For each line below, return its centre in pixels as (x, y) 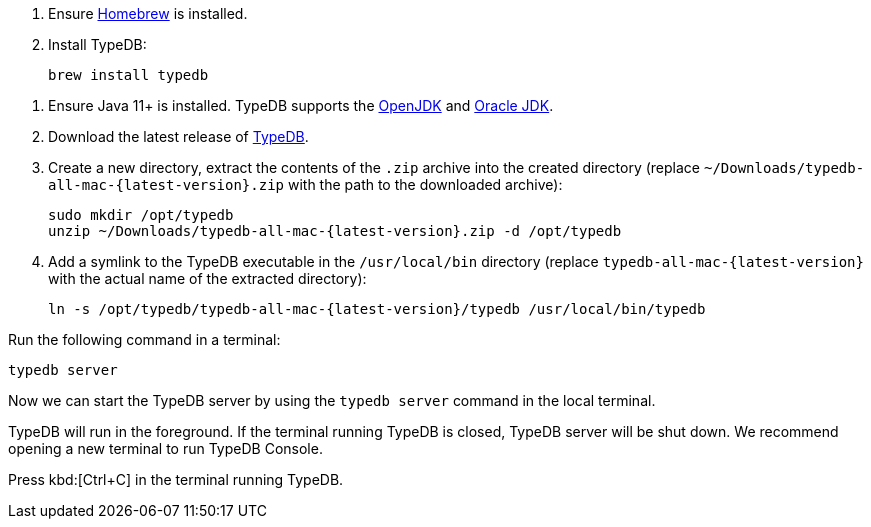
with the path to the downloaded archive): (425, 184)
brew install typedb (128, 75)
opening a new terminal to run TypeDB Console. (165, 448)
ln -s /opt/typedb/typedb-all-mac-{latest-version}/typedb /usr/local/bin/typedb (377, 309)
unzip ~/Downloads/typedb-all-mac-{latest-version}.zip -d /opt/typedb (335, 231)
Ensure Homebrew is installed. (148, 13)
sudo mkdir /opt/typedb (141, 215)
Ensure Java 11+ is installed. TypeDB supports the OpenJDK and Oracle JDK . (301, 105)
